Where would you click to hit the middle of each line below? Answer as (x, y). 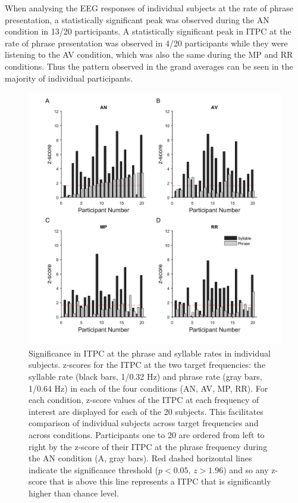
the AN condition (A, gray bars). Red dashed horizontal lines (140, 458)
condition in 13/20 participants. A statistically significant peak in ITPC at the (148, 31)
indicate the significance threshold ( (93, 469)
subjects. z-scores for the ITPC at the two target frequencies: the (147, 365)
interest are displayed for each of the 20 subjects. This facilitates (146, 411)
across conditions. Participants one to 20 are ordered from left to (147, 434)
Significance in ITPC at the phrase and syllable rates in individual (150, 353)
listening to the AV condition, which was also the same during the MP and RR (149, 54)
